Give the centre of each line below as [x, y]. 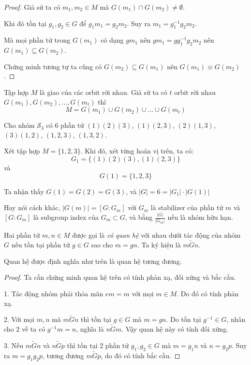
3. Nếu [14, 345]
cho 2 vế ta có [25, 329]
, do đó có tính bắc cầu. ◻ [140, 355]
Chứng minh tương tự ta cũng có [53, 66]
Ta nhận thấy [24, 191]
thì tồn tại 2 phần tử [98, 345]
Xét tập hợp [22, 151]
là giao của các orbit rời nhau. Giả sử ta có [103, 92]
